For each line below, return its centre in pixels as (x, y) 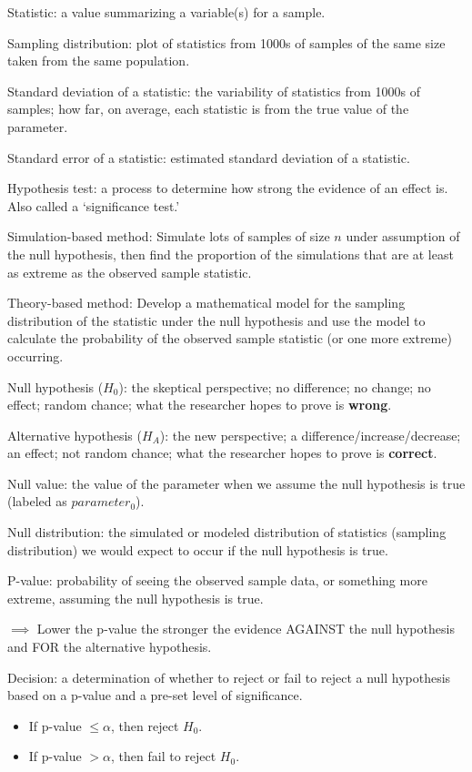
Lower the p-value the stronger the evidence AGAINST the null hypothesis (246, 629)
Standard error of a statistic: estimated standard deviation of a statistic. (209, 157)
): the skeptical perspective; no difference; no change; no (275, 386)
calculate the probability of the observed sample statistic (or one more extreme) (230, 338)
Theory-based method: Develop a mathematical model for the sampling (206, 303)
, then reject (145, 725)
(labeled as (37, 501)
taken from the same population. (99, 61)
